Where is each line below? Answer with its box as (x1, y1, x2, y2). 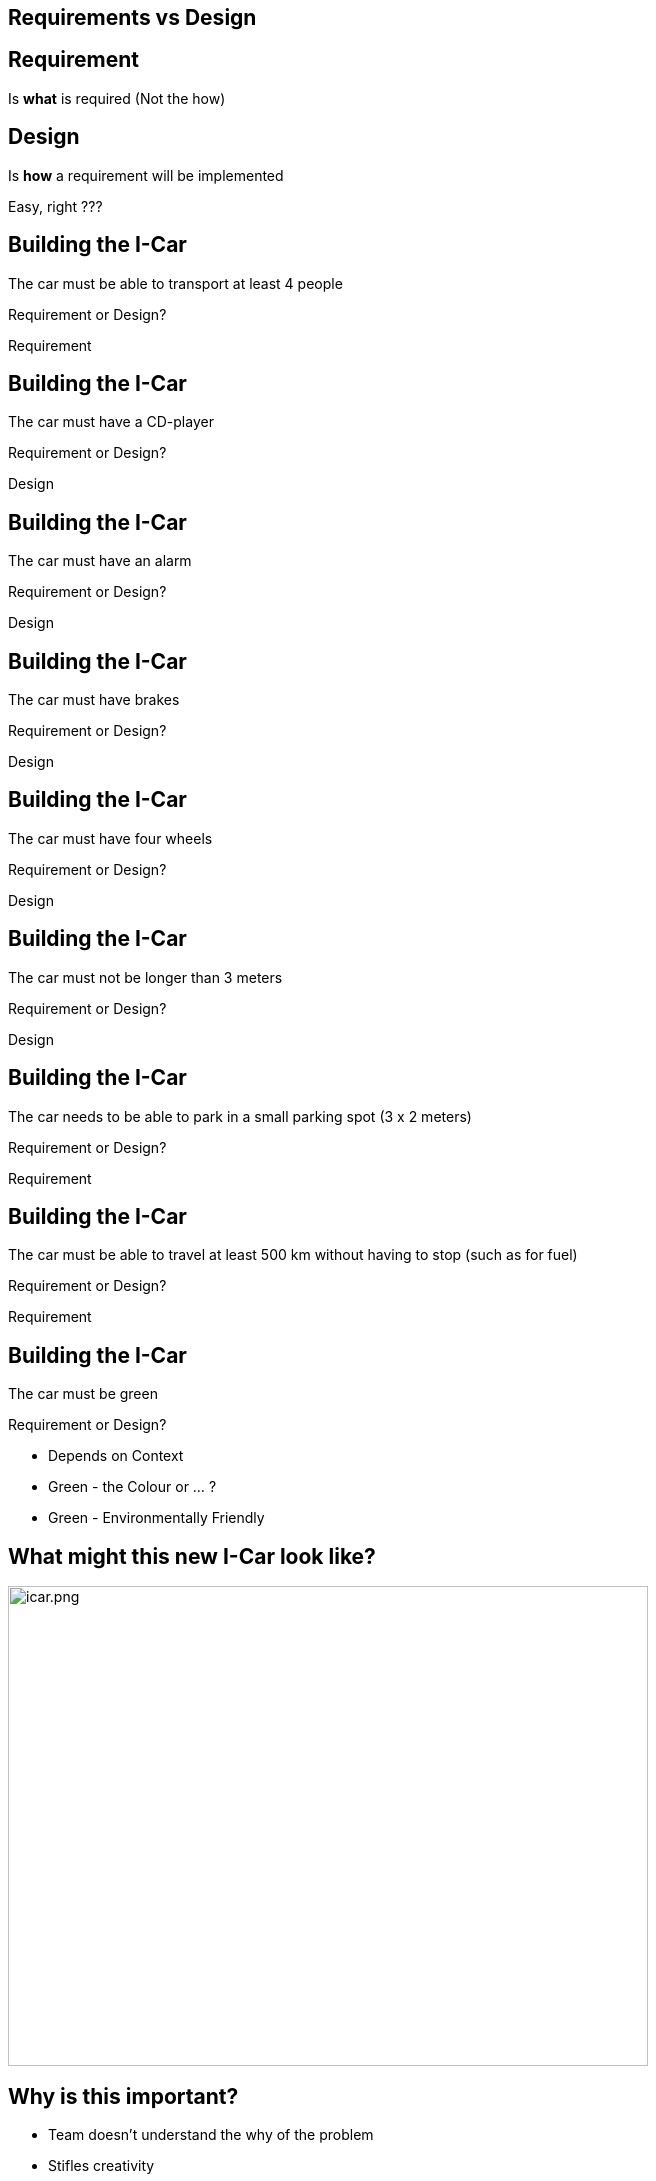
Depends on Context (48, 1447, 184, 1465)
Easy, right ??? (8, 197, 103, 215)
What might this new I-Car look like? (8, 1543, 376, 1569)
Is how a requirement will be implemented (8, 166, 284, 184)
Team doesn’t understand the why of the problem (48, 2125, 374, 2143)
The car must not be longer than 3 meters (8, 968, 283, 986)
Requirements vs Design (8, 5, 257, 30)
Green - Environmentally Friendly (48, 1509, 265, 1527)
